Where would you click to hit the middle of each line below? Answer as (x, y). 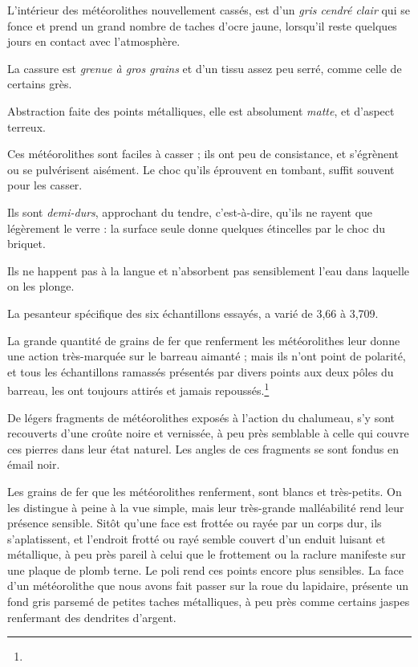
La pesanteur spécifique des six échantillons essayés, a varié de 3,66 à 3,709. (193, 313)
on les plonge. (41, 286)
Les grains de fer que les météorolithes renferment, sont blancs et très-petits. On (205, 491)
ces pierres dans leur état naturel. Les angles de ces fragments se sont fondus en (203, 448)
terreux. (26, 126)
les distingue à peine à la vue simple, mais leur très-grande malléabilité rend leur (206, 507)
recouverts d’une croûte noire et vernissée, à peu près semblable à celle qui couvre (208, 433)
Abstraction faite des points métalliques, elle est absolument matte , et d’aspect (201, 110)
